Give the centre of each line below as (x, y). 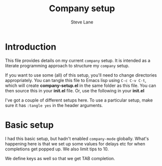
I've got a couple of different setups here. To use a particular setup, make (79, 100)
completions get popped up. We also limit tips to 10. (57, 149)
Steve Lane (82, 22)
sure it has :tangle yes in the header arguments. (54, 105)
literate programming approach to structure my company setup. (67, 65)
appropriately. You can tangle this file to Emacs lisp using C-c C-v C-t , (76, 80)
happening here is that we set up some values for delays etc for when (75, 144)
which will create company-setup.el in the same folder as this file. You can (81, 85)
